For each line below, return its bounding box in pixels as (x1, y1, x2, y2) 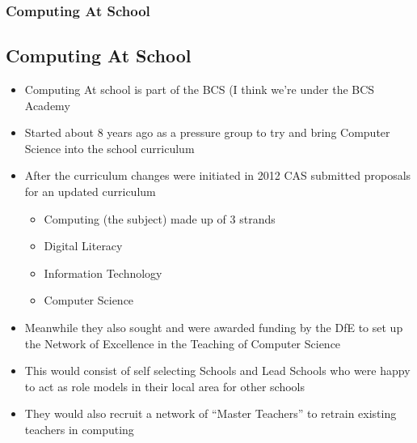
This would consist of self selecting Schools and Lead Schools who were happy (24, 362, 411, 379)
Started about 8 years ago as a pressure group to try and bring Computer (24, 124, 390, 141)
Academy (24, 96, 70, 113)
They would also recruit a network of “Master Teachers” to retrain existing (24, 405, 397, 422)
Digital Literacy (44, 237, 123, 254)
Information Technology (44, 264, 162, 281)
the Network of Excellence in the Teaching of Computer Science (24, 334, 341, 351)
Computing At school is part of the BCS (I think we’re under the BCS (24, 81, 375, 98)
